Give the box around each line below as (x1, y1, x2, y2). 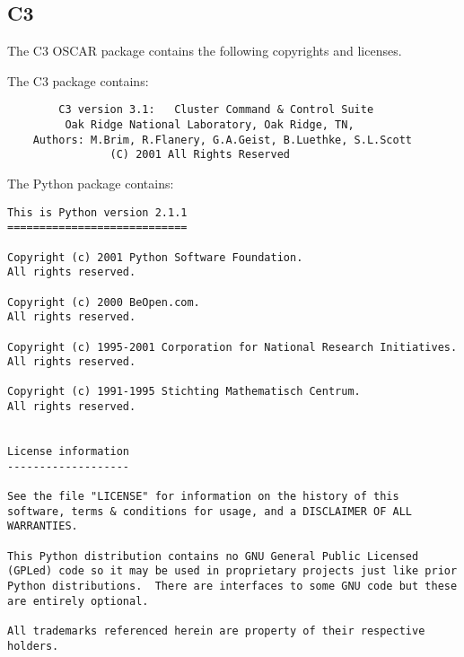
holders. (7, 639, 59, 653)
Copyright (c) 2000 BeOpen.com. (7, 295, 200, 309)
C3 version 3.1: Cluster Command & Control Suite (58, 103, 374, 117)
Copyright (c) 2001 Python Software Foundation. (7, 250, 303, 264)
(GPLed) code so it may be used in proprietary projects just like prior (7, 565, 458, 578)
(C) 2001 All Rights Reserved (109, 148, 290, 162)
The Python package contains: (7, 174, 174, 193)
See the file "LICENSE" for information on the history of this (7, 490, 399, 504)
